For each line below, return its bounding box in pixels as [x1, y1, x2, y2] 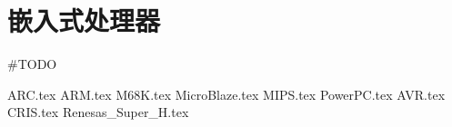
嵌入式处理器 [7, 2, 161, 39]
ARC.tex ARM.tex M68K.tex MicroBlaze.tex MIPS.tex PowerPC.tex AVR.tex [7, 84, 446, 103]
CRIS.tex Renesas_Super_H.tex [7, 103, 189, 122]
